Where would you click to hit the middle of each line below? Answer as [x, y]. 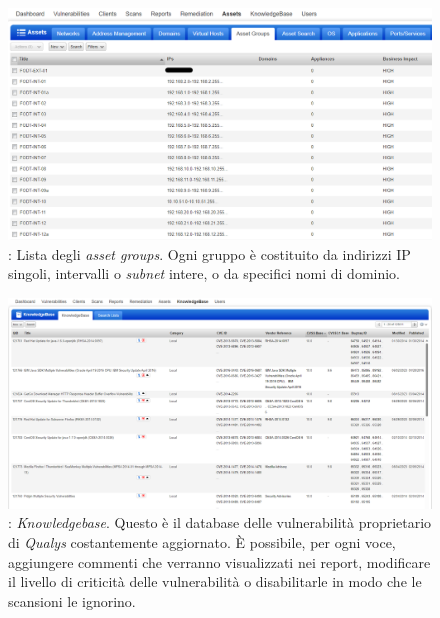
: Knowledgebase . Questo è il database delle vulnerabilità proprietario [220, 522]
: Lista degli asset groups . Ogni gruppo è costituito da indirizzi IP [209, 253]
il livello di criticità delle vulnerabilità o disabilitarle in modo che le [215, 581]
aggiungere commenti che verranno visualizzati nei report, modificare [219, 561]
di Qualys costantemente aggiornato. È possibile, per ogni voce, [202, 542]
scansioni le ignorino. [72, 600]
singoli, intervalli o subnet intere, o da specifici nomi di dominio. [204, 273]
